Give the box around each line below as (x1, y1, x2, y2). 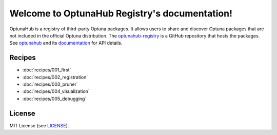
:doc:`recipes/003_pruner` (22, 81, 78, 87)
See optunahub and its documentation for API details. (9, 40, 123, 46)
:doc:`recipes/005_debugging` (22, 95, 87, 102)
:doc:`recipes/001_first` (22, 67, 71, 73)
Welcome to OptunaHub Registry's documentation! (9, 8, 233, 19)
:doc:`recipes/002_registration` (22, 74, 88, 80)
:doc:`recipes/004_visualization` (22, 88, 90, 94)
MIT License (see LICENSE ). (9, 122, 69, 128)
